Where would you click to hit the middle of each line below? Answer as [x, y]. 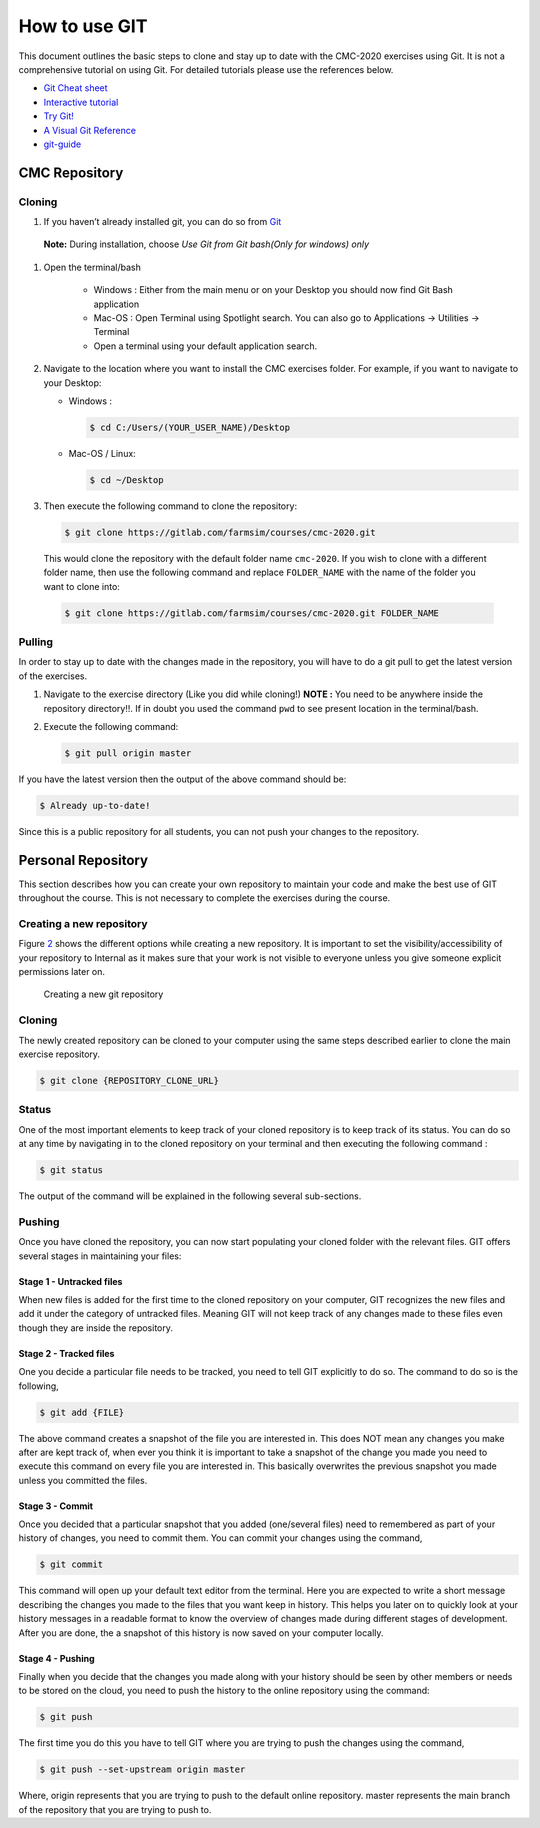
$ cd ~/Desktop [126, 479]
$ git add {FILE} [82, 1412]
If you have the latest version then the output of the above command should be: [182, 779]
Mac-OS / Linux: [102, 453]
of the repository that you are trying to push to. [115, 1809]
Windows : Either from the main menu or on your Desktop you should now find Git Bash [273, 290]
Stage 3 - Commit [56, 1506]
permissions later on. [61, 972]
